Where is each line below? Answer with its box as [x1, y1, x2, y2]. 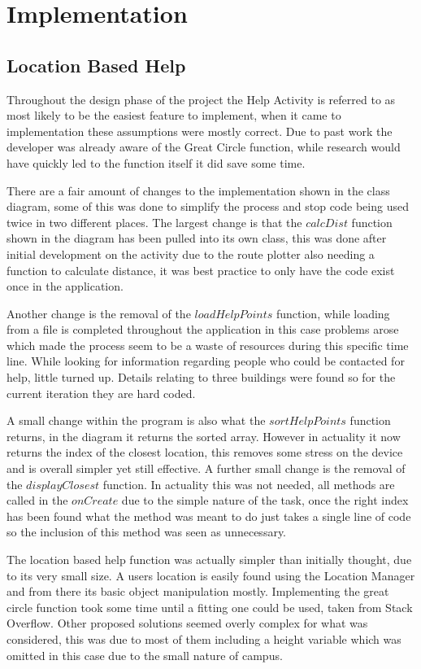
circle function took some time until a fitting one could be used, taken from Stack [7, 598, 413, 615]
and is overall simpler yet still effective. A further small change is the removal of [7, 460, 406, 477]
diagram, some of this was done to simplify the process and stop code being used [7, 198, 409, 215]
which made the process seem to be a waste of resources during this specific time [7, 336, 409, 353]
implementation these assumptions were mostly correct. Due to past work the [7, 122, 393, 139]
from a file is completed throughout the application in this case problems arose [7, 321, 399, 338]
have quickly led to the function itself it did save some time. [7, 154, 306, 171]
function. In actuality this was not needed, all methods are [102, 475, 395, 492]
